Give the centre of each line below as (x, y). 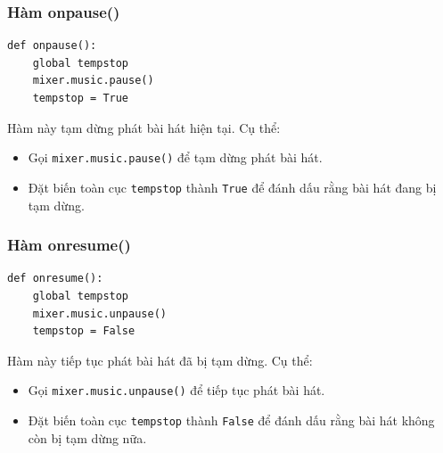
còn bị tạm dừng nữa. (87, 437)
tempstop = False (84, 331)
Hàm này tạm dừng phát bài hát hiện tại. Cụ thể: (144, 127)
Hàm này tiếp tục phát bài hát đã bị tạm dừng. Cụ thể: (160, 360)
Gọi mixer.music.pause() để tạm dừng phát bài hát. (175, 157)
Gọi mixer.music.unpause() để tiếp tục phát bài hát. (176, 390)
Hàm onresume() (69, 245)
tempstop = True (81, 98)
